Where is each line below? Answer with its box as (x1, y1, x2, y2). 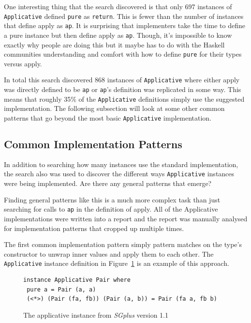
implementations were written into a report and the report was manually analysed (4, 213, 248, 223)
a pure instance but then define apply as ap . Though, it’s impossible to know (4, 30, 232, 40)
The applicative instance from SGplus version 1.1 (23, 309, 168, 320)
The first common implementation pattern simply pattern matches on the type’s (4, 239, 242, 249)
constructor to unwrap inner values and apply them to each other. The (4, 248, 214, 259)
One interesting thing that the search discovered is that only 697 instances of (4, 1, 232, 11)
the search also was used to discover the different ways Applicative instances (4, 169, 235, 179)
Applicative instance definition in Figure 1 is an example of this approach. (4, 258, 229, 268)
